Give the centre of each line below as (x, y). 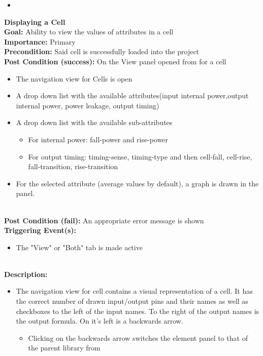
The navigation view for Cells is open (74, 78)
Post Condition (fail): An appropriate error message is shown (104, 220)
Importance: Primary (40, 41)
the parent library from (64, 348)
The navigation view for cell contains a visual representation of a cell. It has (134, 291)
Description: (26, 274)
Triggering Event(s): (40, 230)
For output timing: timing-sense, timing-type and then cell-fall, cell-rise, (140, 156)
